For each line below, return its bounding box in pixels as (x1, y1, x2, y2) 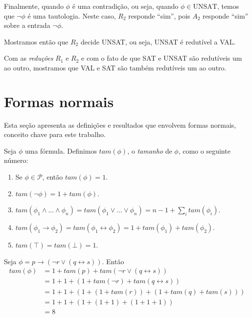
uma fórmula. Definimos (24, 145, 97, 156)
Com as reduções (4, 53, 53, 63)
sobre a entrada (4, 20, 50, 30)
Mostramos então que (4, 36, 69, 46)
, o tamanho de (127, 145, 172, 156)
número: (4, 155, 28, 165)
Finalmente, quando (4, 1, 64, 11)
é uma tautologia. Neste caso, (27, 10, 116, 21)
